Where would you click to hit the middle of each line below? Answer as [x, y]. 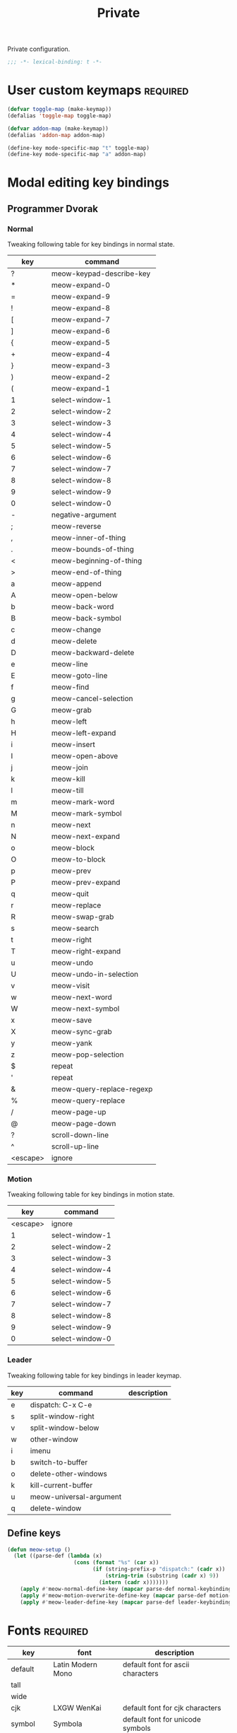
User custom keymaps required [98, 90]
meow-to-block [78, 859]
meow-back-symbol [86, 618]
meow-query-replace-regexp [102, 1089]
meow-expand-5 [81, 343]
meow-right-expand [86, 951]
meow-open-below [84, 595]
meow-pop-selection [87, 1055]
